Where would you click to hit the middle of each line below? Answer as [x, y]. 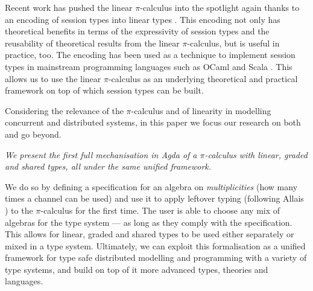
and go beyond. [33, 134]
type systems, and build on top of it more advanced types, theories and [137, 269]
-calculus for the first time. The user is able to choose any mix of [160, 210]
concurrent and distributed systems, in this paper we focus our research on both [153, 122]
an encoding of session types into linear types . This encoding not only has [143, 19]
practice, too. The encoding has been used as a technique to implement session [150, 55]
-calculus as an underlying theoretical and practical [203, 78]
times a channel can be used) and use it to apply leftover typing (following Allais [154, 198]
